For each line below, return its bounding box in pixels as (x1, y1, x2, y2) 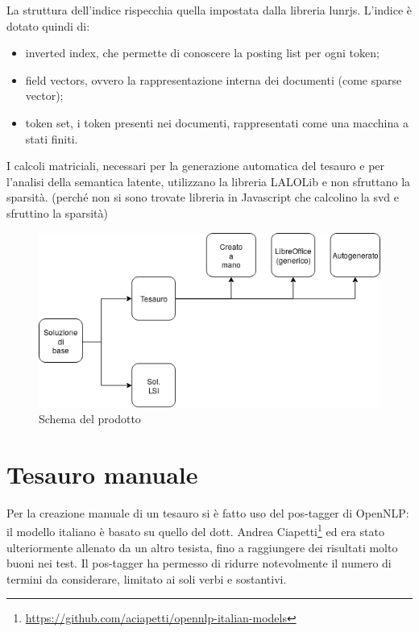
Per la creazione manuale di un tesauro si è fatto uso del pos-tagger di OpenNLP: (6, 504, 409, 521)
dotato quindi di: (6, 17, 90, 34)
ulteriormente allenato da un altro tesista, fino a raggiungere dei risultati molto (6, 538, 398, 555)
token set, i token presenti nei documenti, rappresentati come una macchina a (25, 114, 409, 131)
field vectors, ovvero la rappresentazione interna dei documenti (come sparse (25, 71, 402, 88)
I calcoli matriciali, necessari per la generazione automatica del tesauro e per (6, 157, 385, 174)
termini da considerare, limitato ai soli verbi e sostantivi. (6, 570, 287, 587)
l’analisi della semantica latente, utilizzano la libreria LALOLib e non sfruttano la (6, 173, 411, 189)
